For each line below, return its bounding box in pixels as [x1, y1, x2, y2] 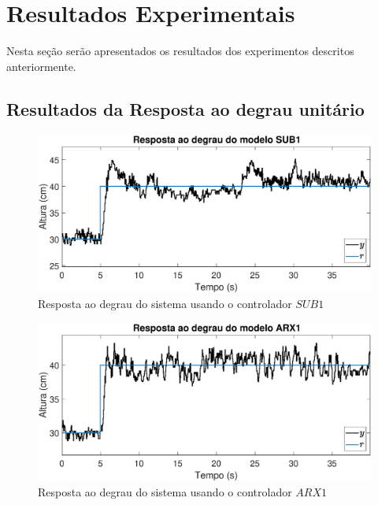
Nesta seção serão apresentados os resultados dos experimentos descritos [6, 43, 354, 59]
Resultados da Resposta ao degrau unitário [6, 96, 365, 121]
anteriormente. [6, 58, 76, 74]
